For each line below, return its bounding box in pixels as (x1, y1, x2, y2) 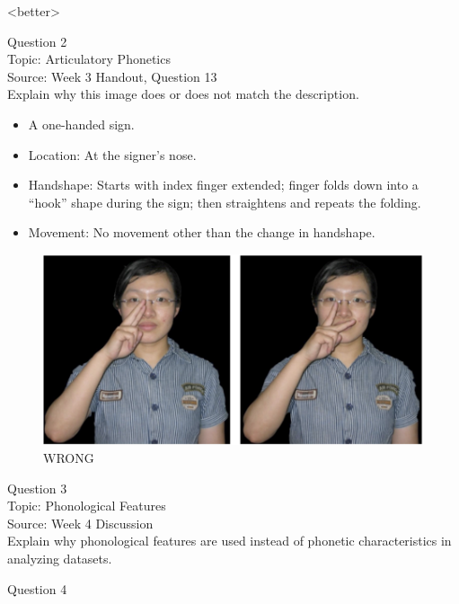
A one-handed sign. (28, 114, 135, 133)
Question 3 (7, 478, 67, 497)
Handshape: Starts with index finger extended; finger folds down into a (28, 175, 419, 194)
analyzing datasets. (7, 548, 112, 567)
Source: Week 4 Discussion (7, 513, 154, 532)
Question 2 (7, 31, 67, 50)
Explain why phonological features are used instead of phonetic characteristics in (7, 531, 452, 550)
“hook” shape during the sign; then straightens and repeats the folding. (28, 192, 421, 211)
